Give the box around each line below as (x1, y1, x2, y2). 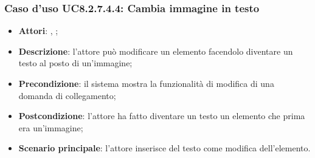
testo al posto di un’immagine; (18, 57, 133, 69)
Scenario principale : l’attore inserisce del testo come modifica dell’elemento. (18, 142, 311, 154)
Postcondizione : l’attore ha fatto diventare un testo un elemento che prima (18, 109, 305, 122)
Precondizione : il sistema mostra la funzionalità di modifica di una (18, 77, 274, 89)
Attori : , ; (18, 24, 58, 37)
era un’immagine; (18, 121, 83, 134)
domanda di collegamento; (18, 89, 116, 101)
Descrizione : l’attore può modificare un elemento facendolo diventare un (18, 44, 293, 57)
